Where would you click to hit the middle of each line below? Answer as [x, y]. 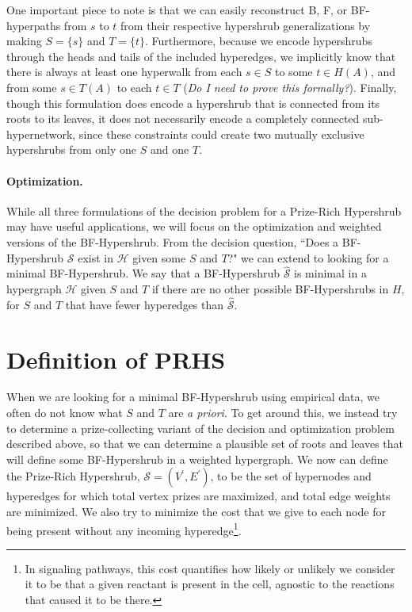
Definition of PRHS [116, 359]
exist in [96, 257]
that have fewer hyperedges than [145, 304]
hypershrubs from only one [72, 149]
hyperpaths [34, 25]
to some [294, 72]
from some [32, 87]
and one [170, 149]
